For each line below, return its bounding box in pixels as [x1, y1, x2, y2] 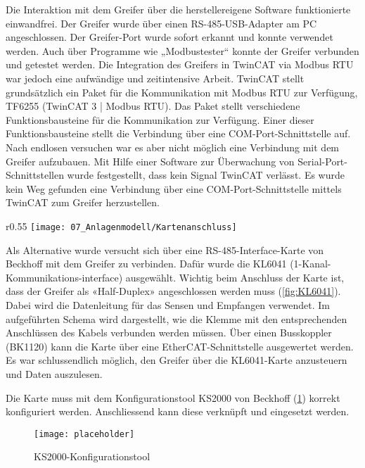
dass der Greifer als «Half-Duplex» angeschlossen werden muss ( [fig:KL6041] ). [6, 284, 341, 298]
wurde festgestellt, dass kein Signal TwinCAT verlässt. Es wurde [67, 167, 345, 182]
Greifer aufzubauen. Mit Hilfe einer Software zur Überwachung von [6, 153, 295, 168]
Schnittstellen [6, 167, 64, 182]
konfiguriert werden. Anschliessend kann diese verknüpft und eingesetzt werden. [6, 404, 350, 419]
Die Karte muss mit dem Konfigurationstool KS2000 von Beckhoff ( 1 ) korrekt [6, 390, 340, 405]
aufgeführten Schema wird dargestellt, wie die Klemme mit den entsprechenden [6, 311, 347, 326]
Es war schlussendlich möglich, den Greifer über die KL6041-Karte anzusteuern [6, 353, 347, 367]
